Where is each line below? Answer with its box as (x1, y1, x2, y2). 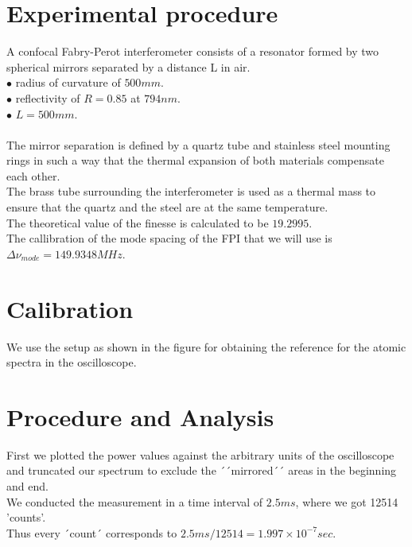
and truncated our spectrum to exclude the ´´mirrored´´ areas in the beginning (6, 462, 397, 479)
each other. (6, 167, 60, 184)
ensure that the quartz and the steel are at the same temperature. (6, 199, 328, 215)
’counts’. (6, 509, 46, 526)
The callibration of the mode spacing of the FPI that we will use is (6, 230, 332, 246)
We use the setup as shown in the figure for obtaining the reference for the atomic (6, 338, 406, 355)
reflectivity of (15, 89, 80, 106)
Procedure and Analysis (6, 400, 274, 433)
